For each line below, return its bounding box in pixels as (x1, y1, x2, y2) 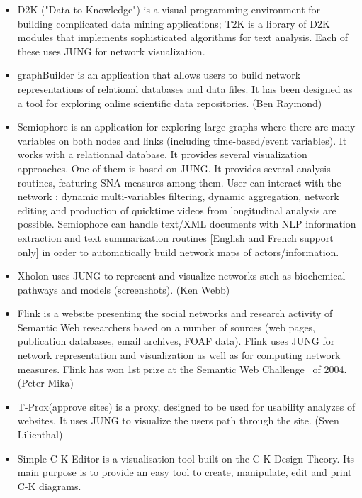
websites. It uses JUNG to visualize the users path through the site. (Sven (17, 413, 339, 428)
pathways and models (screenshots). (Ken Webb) (17, 282, 230, 297)
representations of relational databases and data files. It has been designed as (17, 81, 353, 96)
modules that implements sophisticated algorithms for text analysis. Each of (17, 30, 349, 45)
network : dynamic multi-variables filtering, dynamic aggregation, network (17, 189, 339, 204)
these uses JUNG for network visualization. (17, 43, 205, 58)
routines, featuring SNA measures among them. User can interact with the (17, 175, 341, 189)
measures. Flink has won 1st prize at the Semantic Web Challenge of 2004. (17, 361, 347, 376)
